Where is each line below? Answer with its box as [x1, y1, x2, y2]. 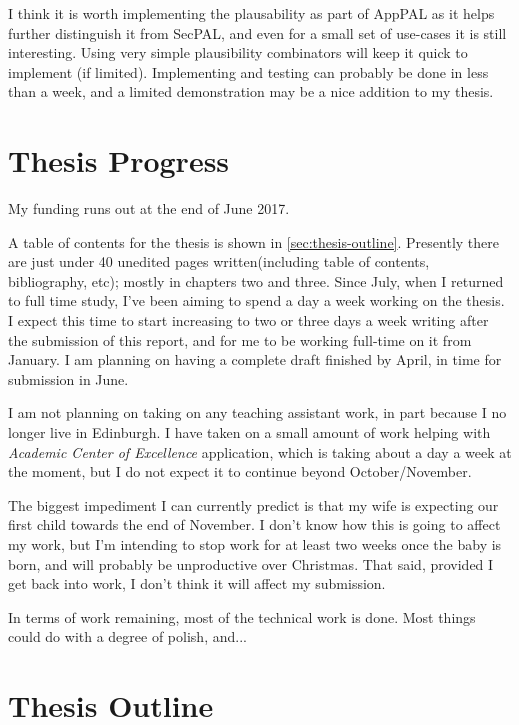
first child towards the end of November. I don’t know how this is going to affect [8, 514, 501, 535]
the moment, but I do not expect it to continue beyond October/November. [8, 461, 472, 482]
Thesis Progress [8, 140, 230, 181]
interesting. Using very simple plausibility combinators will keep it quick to [8, 42, 468, 63]
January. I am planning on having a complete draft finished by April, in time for [8, 349, 502, 370]
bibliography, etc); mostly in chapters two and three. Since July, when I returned [8, 270, 504, 291]
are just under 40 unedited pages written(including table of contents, [8, 251, 430, 272]
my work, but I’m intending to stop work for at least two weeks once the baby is [8, 534, 502, 554]
